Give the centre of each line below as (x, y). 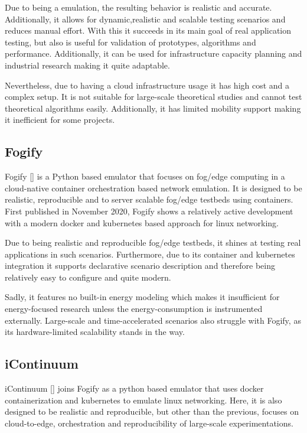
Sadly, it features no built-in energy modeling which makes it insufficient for (142, 297)
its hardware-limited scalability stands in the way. (95, 332)
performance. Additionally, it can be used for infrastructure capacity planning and (153, 53)
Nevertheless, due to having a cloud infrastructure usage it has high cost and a (147, 85)
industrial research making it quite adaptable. (87, 65)
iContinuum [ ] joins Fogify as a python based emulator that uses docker (134, 388)
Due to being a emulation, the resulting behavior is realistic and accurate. (138, 7)
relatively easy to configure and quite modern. (88, 277)
